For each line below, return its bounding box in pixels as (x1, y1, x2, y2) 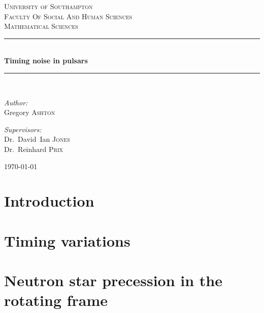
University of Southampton (4, 1, 93, 11)
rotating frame (4, 290, 108, 310)
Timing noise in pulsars (4, 55, 88, 66)
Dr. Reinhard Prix (4, 143, 63, 154)
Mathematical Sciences (4, 21, 78, 31)
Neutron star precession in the (4, 270, 222, 291)
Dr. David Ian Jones (4, 134, 70, 144)
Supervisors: (4, 124, 42, 134)
